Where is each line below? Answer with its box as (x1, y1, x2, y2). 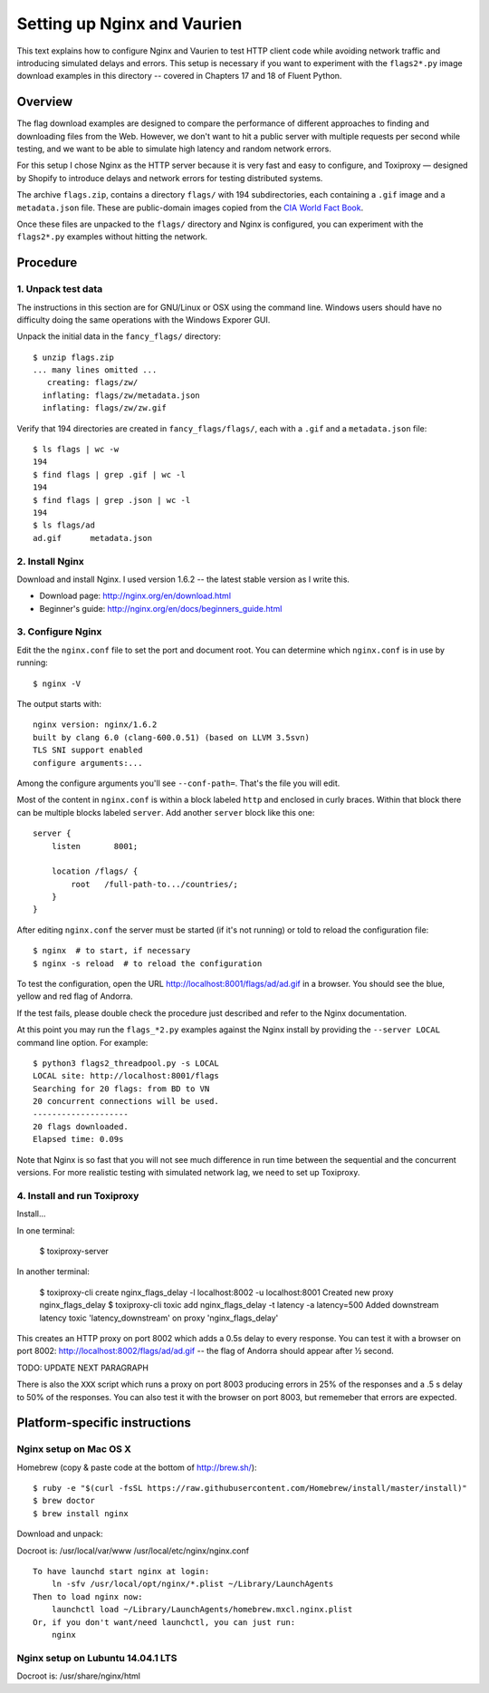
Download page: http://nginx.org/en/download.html (39, 590, 231, 602)
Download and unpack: (16, 1528, 103, 1540)
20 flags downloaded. (33, 1121, 129, 1132)
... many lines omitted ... (33, 365, 158, 375)
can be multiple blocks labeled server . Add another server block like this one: (16, 807, 315, 817)
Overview (16, 94, 73, 110)
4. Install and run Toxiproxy (16, 1189, 139, 1202)
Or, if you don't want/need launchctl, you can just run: (33, 1617, 296, 1627)
